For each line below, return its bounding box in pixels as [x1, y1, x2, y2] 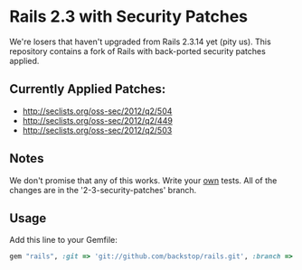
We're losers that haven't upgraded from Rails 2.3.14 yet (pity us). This [9, 36, 271, 47]
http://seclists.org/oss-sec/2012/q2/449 [22, 115, 174, 126]
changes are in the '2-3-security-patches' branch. [9, 184, 197, 195]
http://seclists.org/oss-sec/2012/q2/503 [22, 125, 173, 135]
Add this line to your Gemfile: [9, 235, 118, 246]
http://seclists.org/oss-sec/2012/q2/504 [22, 106, 173, 116]
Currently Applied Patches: [9, 81, 166, 97]
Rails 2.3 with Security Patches [9, 6, 249, 27]
